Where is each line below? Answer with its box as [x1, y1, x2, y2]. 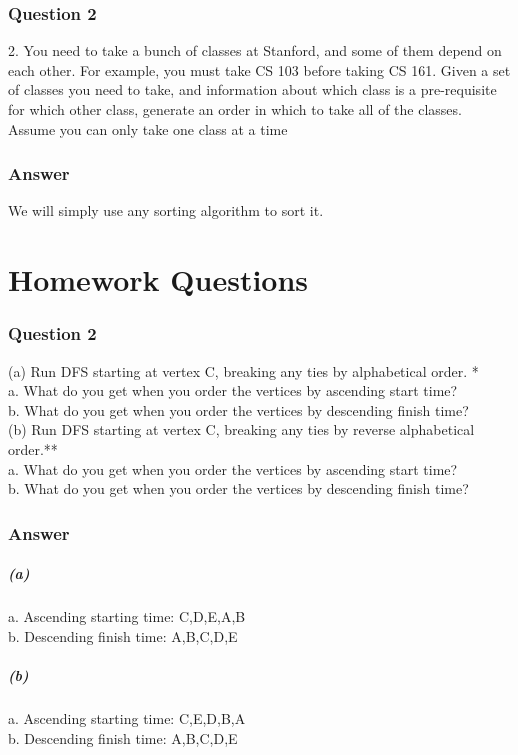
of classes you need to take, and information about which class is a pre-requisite [8, 79, 497, 100]
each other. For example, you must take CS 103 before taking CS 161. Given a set [8, 59, 511, 80]
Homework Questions [8, 259, 309, 300]
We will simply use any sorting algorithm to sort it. [8, 200, 324, 221]
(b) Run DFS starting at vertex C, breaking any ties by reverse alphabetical [8, 419, 475, 440]
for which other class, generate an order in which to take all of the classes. [8, 99, 462, 119]
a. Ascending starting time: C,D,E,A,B [8, 606, 246, 627]
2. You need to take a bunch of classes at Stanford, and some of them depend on [8, 40, 502, 61]
